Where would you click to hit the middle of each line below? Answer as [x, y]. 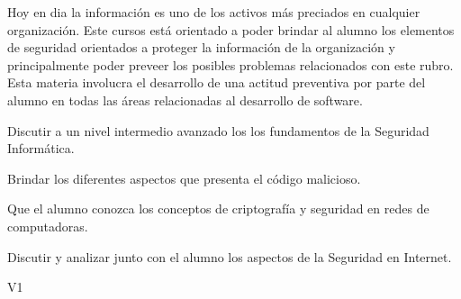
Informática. [41, 148]
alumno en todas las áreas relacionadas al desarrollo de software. [185, 100]
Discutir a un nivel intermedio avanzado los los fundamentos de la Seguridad [218, 130]
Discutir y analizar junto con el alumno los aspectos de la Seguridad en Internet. [230, 256]
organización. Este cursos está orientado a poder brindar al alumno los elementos [231, 29]
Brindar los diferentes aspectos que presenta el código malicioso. [184, 178]
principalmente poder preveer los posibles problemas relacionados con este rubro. [230, 64]
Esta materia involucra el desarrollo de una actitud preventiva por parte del [217, 82]
